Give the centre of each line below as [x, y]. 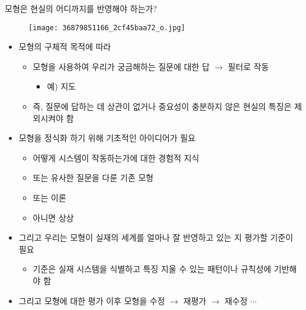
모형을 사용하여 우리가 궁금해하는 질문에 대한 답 [121, 66]
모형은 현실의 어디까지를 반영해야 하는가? [81, 8]
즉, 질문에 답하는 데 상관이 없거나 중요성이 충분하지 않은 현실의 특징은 [162, 106]
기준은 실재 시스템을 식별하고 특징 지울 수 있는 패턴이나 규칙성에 [152, 269]
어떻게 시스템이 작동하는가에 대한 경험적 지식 [116, 157]
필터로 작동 [249, 66]
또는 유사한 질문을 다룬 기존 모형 [93, 178]
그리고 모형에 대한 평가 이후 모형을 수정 [92, 300]
